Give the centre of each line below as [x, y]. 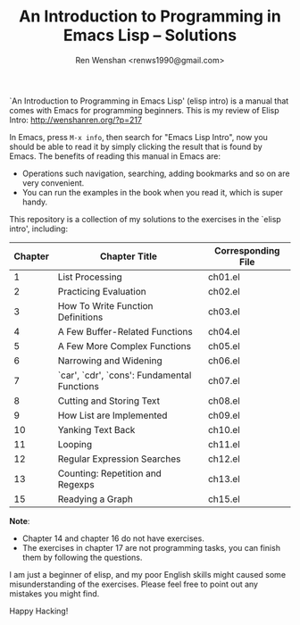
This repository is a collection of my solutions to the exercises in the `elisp [145, 219]
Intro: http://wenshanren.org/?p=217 [76, 120]
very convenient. [53, 183]
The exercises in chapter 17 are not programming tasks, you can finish [151, 547]
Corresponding [247, 250]
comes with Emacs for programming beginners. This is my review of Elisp [144, 110]
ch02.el [225, 291]
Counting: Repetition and [110, 473]
